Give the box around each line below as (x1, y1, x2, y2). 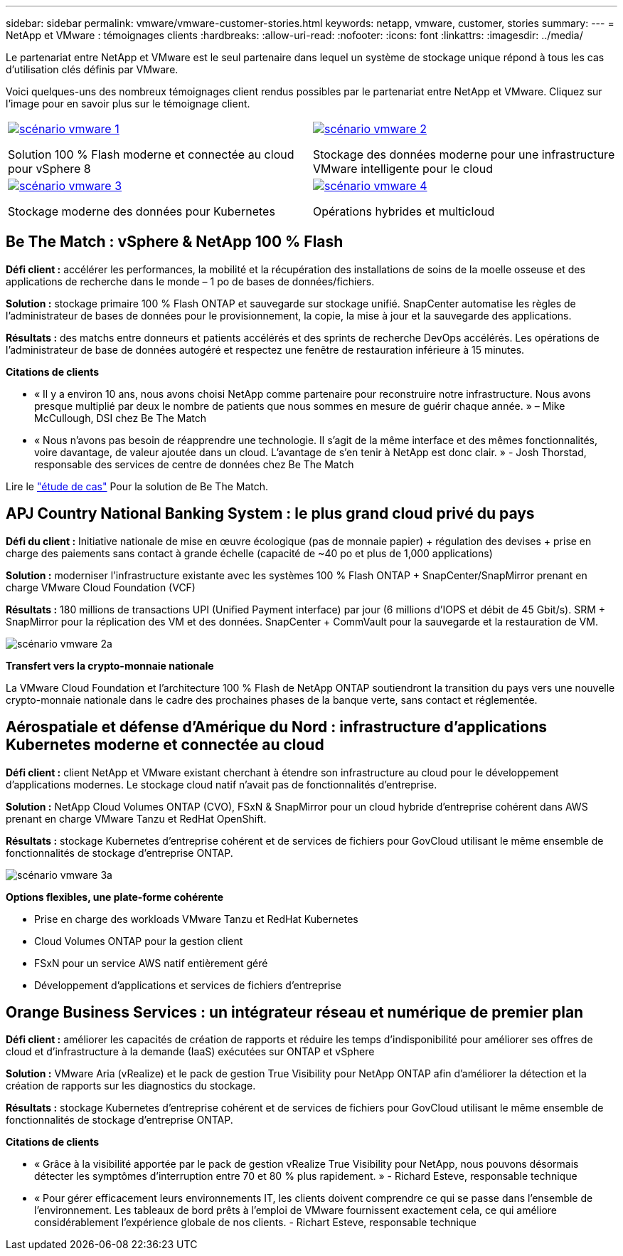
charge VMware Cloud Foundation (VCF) (6, 581, 196, 593)
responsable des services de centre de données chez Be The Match (34, 458, 354, 470)
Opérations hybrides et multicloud (313, 204, 495, 218)
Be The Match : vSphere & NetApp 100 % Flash (6, 233, 344, 251)
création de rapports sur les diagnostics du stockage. (6, 1080, 256, 1092)
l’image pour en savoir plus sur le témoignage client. (6, 97, 250, 110)
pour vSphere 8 (8, 162, 91, 176)
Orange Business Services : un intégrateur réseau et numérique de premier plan (6, 1003, 584, 1021)
